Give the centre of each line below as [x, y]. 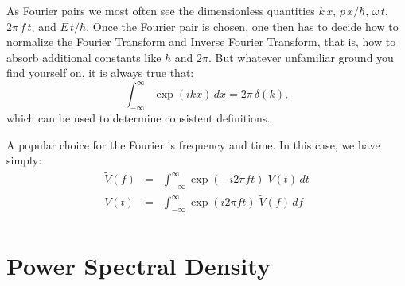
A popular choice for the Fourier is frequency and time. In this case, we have [193, 144]
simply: [24, 160]
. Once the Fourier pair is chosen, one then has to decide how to [242, 26]
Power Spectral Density [138, 266]
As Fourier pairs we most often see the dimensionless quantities [161, 10]
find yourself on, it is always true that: [100, 73]
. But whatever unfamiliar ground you [301, 57]
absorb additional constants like [84, 57]
